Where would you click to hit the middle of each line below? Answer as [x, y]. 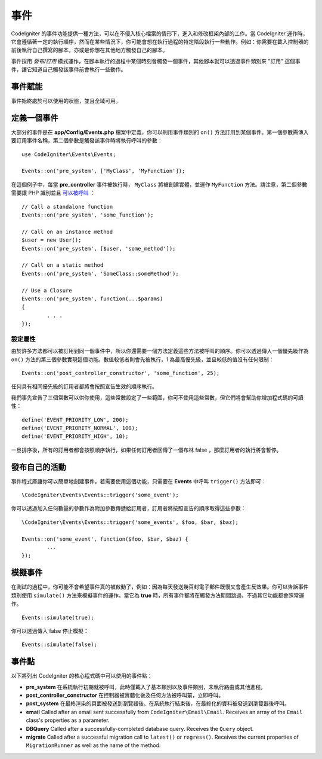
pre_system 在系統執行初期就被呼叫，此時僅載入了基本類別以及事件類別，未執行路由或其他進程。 [146, 687]
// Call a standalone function [67, 207]
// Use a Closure [47, 290]
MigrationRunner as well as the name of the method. [93, 745]
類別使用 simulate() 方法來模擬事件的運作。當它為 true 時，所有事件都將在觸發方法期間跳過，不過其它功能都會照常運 [157, 595]
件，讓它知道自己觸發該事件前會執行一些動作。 [69, 69]
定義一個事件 [35, 118]
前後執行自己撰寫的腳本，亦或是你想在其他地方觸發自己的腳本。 [89, 50]
